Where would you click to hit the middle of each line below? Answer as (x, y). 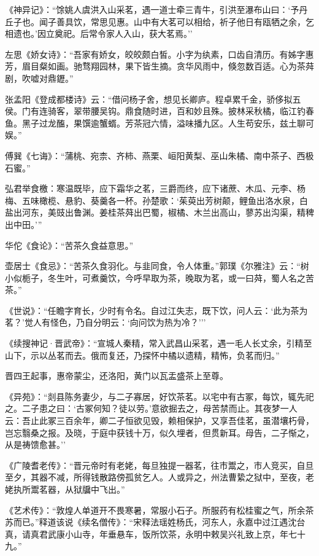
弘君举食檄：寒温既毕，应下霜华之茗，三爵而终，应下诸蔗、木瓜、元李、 (151, 188)
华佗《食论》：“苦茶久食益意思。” (69, 245)
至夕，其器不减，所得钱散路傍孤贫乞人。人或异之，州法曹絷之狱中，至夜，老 (159, 477)
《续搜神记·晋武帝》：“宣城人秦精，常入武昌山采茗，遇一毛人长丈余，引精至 (159, 343)
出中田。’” (24, 224)
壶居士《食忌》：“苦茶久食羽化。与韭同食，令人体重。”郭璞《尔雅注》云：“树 (157, 266)
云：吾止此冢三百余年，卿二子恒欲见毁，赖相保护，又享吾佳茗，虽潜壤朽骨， (159, 421)
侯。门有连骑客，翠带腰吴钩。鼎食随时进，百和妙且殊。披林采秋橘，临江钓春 (159, 111)
